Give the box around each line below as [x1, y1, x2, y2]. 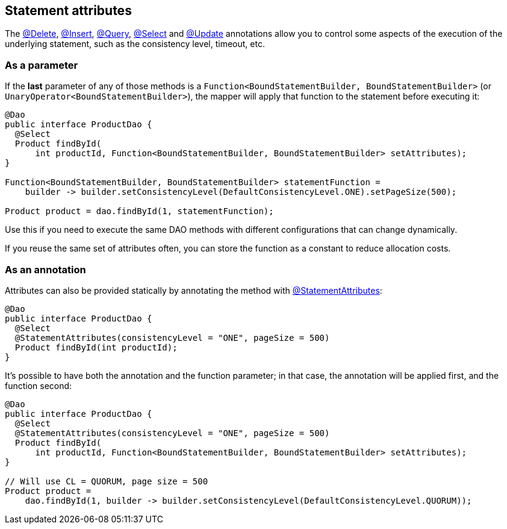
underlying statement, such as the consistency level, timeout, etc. [5, 39, 265, 49]
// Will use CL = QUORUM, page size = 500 [5, 476, 208, 486]
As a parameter [5, 59, 78, 71]
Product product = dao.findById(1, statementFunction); [5, 206, 274, 217]
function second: [5, 380, 72, 391]
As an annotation [5, 263, 86, 276]
